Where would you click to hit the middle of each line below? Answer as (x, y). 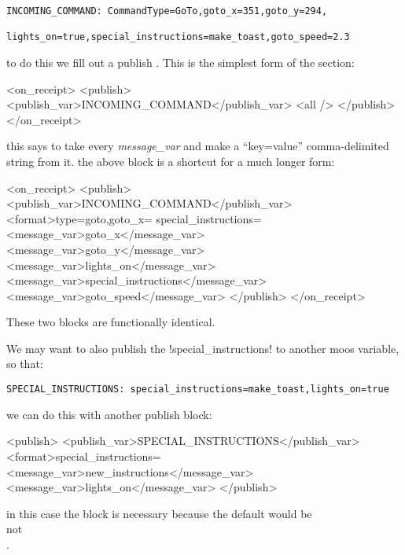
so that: (25, 364)
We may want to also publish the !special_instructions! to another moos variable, (203, 348)
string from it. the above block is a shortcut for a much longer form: (171, 161)
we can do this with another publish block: (109, 414)
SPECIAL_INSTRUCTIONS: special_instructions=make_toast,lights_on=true (198, 390)
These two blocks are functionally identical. (111, 322)
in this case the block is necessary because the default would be (159, 513)
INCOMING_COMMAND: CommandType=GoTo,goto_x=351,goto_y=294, (167, 11)
